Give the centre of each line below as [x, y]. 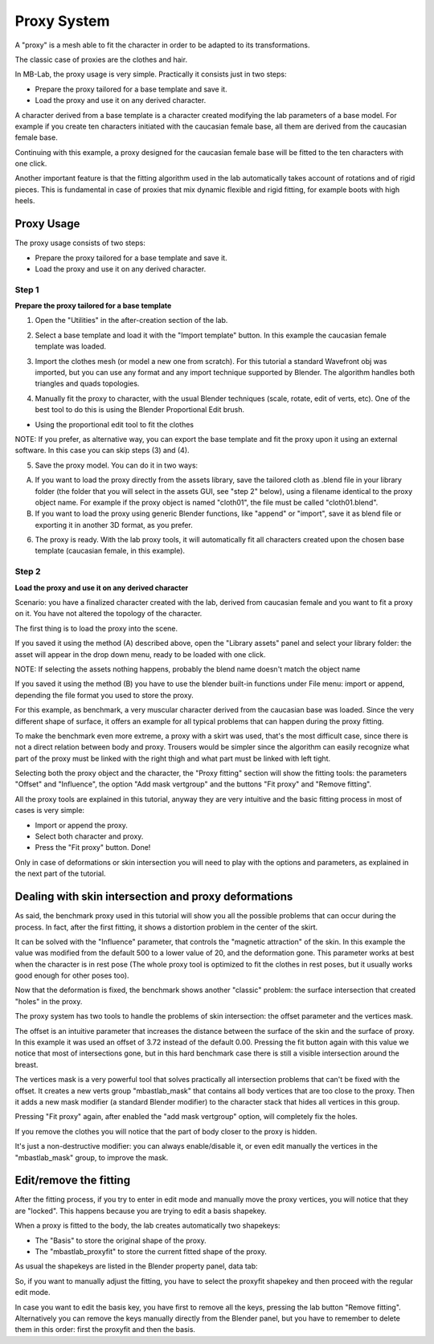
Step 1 [27, 289]
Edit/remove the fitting [73, 1181]
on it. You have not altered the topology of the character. [108, 614]
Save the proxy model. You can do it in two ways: [117, 465]
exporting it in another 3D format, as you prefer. [114, 525]
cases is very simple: [49, 811]
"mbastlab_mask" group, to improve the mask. [92, 1158]
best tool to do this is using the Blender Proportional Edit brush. [140, 410]
